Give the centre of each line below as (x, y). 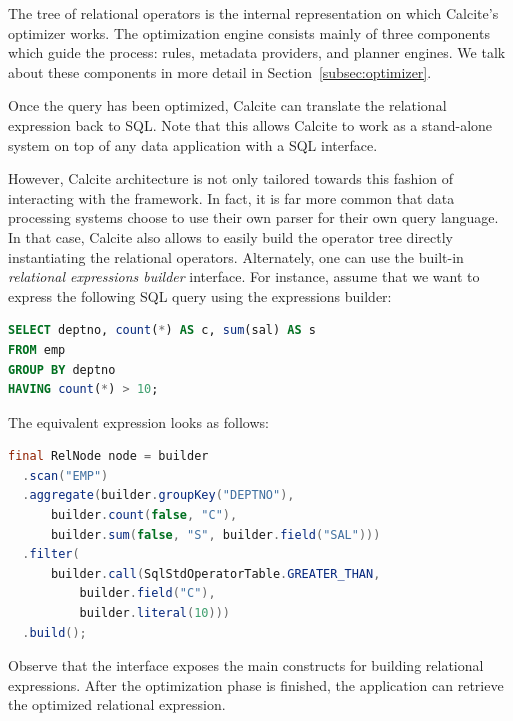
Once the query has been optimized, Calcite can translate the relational (227, 105)
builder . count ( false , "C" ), (144, 515)
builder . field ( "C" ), (147, 593)
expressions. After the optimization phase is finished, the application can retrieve (256, 684)
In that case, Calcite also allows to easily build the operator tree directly (230, 236)
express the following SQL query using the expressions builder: (200, 295)
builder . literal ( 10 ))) (154, 613)
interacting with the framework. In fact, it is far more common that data (231, 197)
